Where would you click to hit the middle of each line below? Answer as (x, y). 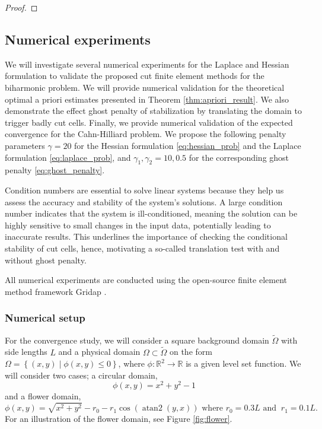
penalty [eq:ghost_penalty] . (55, 170)
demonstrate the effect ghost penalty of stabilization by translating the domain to (153, 111)
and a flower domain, (43, 396)
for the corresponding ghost (239, 157)
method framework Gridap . (56, 291)
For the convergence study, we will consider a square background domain (137, 340)
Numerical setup (45, 318)
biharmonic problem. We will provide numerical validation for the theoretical (145, 87)
